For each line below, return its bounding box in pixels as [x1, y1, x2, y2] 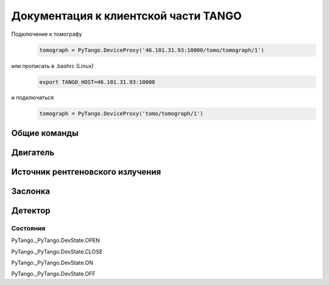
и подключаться [11, 94, 54, 101]
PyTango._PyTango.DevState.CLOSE [11, 248, 103, 255]
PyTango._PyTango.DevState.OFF [11, 270, 96, 278]
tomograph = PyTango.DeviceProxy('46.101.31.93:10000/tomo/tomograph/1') [39, 46, 264, 53]
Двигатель [11, 147, 55, 157]
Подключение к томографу [11, 30, 82, 38]
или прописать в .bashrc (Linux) [11, 62, 94, 69]
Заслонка [11, 186, 51, 196]
